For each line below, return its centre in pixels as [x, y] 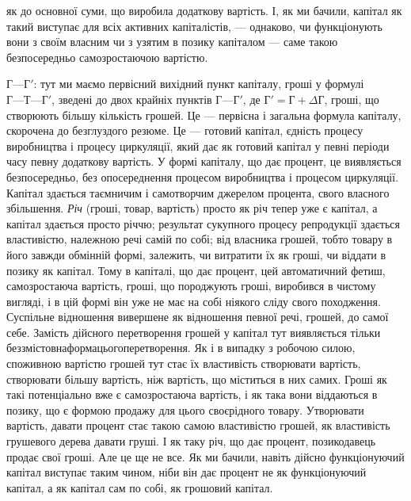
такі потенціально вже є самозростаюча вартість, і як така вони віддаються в [192, 394]
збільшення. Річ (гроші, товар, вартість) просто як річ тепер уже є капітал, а [192, 208]
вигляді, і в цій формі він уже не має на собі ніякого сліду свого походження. [194, 301]
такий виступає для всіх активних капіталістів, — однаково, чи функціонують [194, 26]
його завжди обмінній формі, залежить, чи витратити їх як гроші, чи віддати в [196, 254]
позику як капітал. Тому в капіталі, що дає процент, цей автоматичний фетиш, [196, 270]
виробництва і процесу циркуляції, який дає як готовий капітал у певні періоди [198, 145]
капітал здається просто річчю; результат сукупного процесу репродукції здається [203, 223]
